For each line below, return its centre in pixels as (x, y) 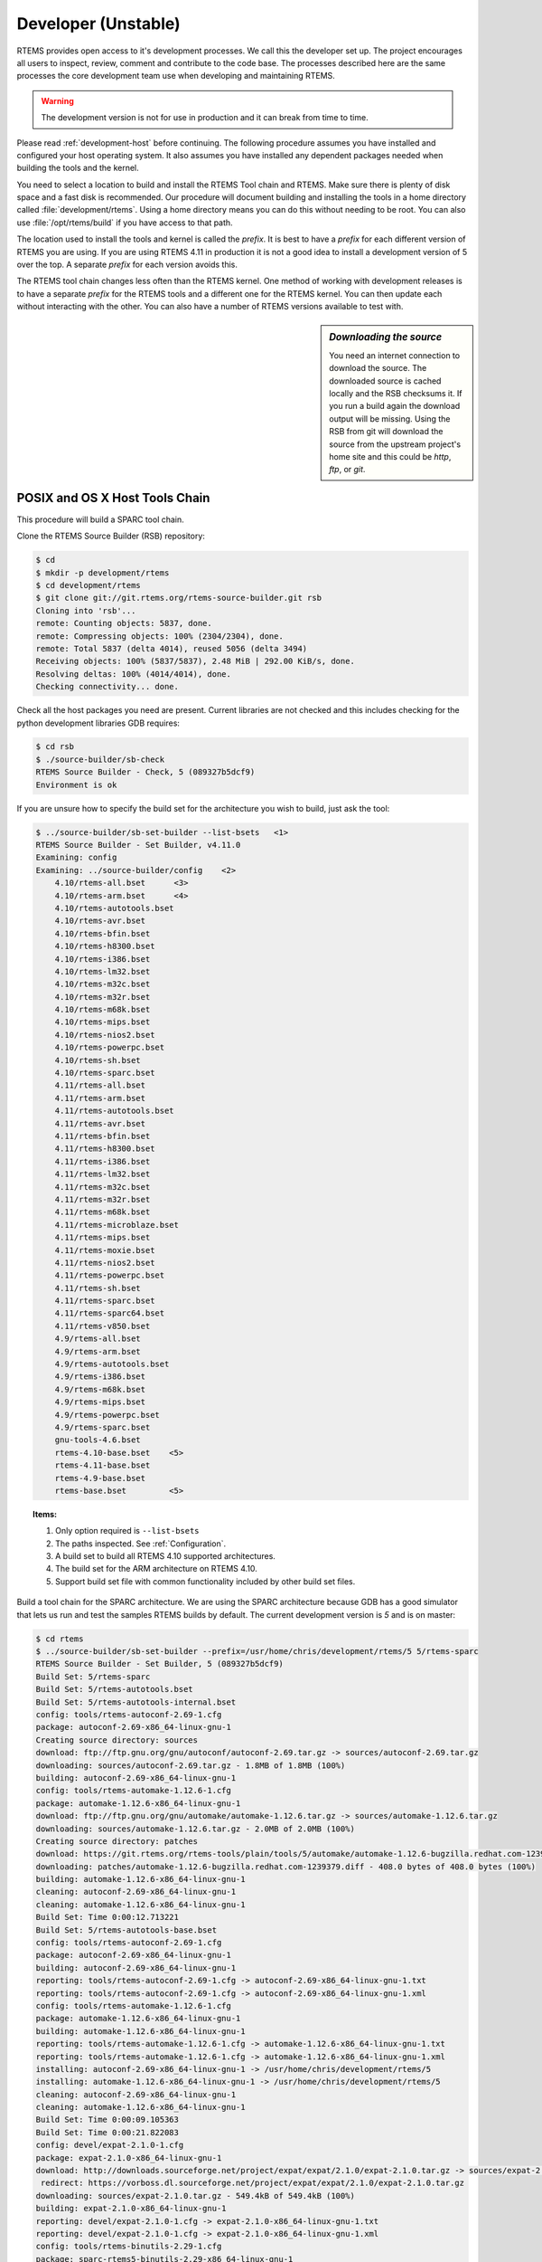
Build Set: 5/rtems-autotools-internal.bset (136, 1702)
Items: (45, 1514)
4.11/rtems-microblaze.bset (117, 1225)
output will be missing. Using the (390, 418)
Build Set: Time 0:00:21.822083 (107, 2132)
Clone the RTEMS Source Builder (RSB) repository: (111, 536)
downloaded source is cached (385, 381)
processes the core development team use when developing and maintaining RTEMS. (176, 76)
